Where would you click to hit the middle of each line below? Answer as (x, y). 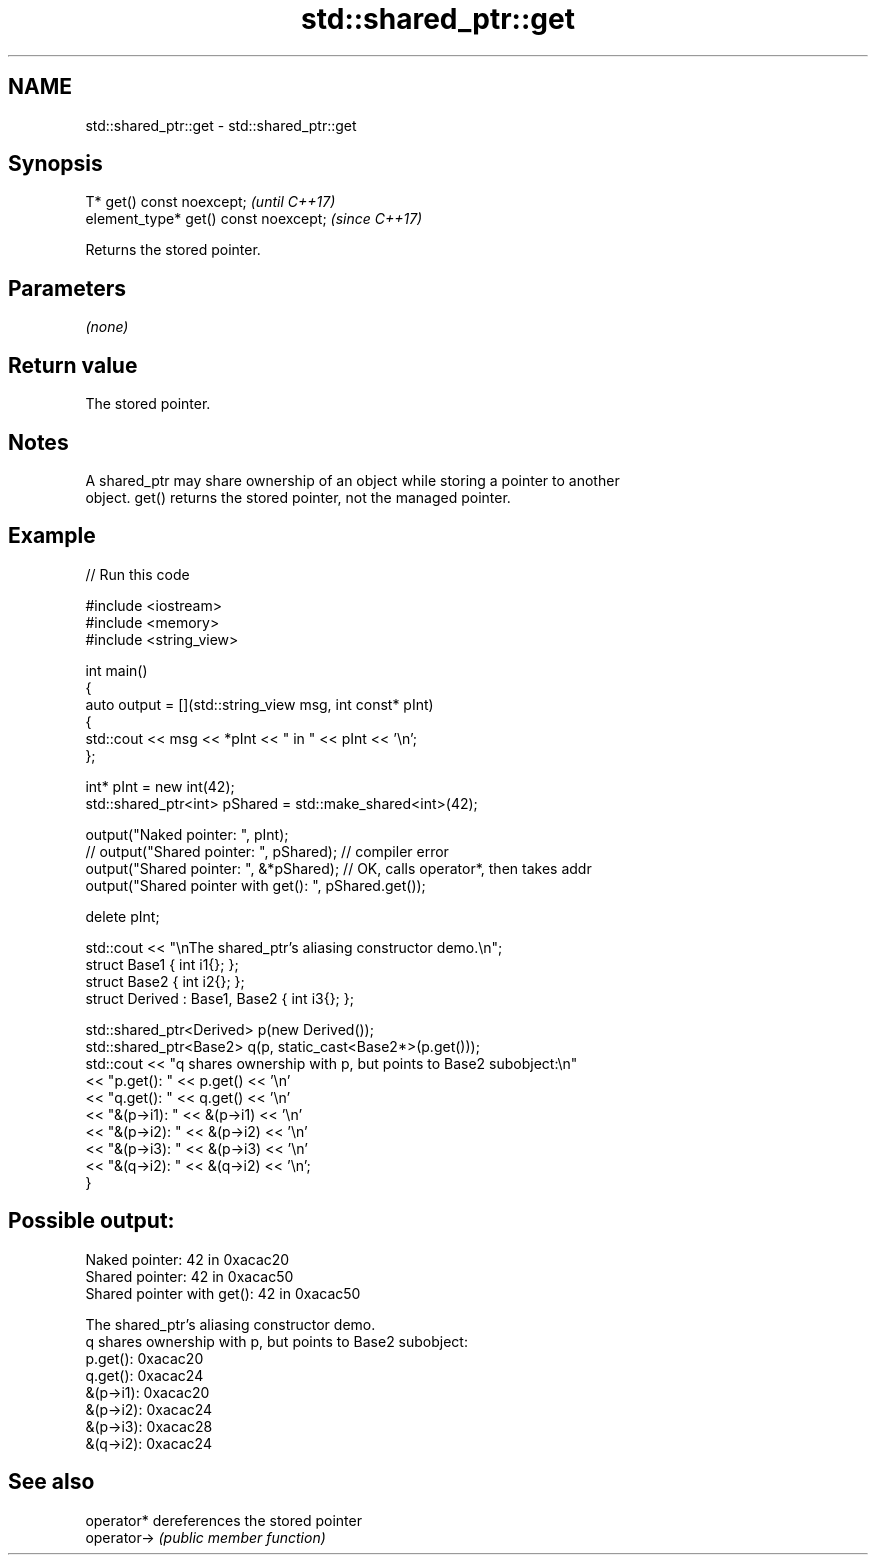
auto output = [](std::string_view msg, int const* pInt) (259, 704)
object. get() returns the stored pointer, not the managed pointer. (298, 497)
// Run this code (137, 574)
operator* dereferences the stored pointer (223, 1520)
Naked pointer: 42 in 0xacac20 (187, 1259)
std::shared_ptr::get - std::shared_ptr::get (221, 125)
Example (52, 536)
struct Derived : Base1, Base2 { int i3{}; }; (219, 998)
